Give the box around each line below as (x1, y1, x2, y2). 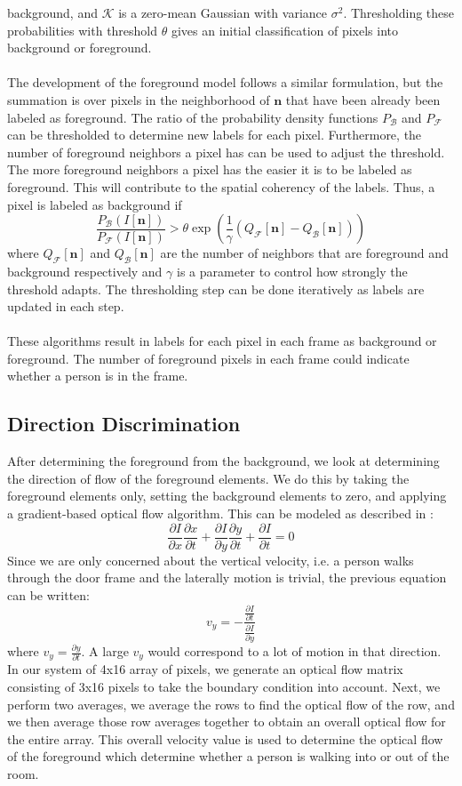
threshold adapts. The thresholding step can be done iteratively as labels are (7, 279, 425, 298)
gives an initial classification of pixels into (171, 20, 398, 39)
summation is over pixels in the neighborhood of (7, 90, 270, 108)
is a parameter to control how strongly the (176, 261, 408, 280)
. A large (81, 642, 129, 661)
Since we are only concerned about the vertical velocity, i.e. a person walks (7, 550, 414, 569)
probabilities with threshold (7, 20, 158, 39)
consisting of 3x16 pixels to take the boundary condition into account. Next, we (7, 678, 441, 696)
